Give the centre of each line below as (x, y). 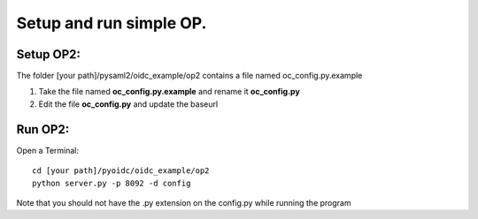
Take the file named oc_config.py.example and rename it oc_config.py (169, 92)
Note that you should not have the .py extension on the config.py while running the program (184, 202)
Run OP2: (43, 129)
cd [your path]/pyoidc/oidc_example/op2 (121, 171)
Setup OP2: (49, 54)
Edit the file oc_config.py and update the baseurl (128, 104)
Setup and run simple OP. (112, 23)
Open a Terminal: (48, 150)
